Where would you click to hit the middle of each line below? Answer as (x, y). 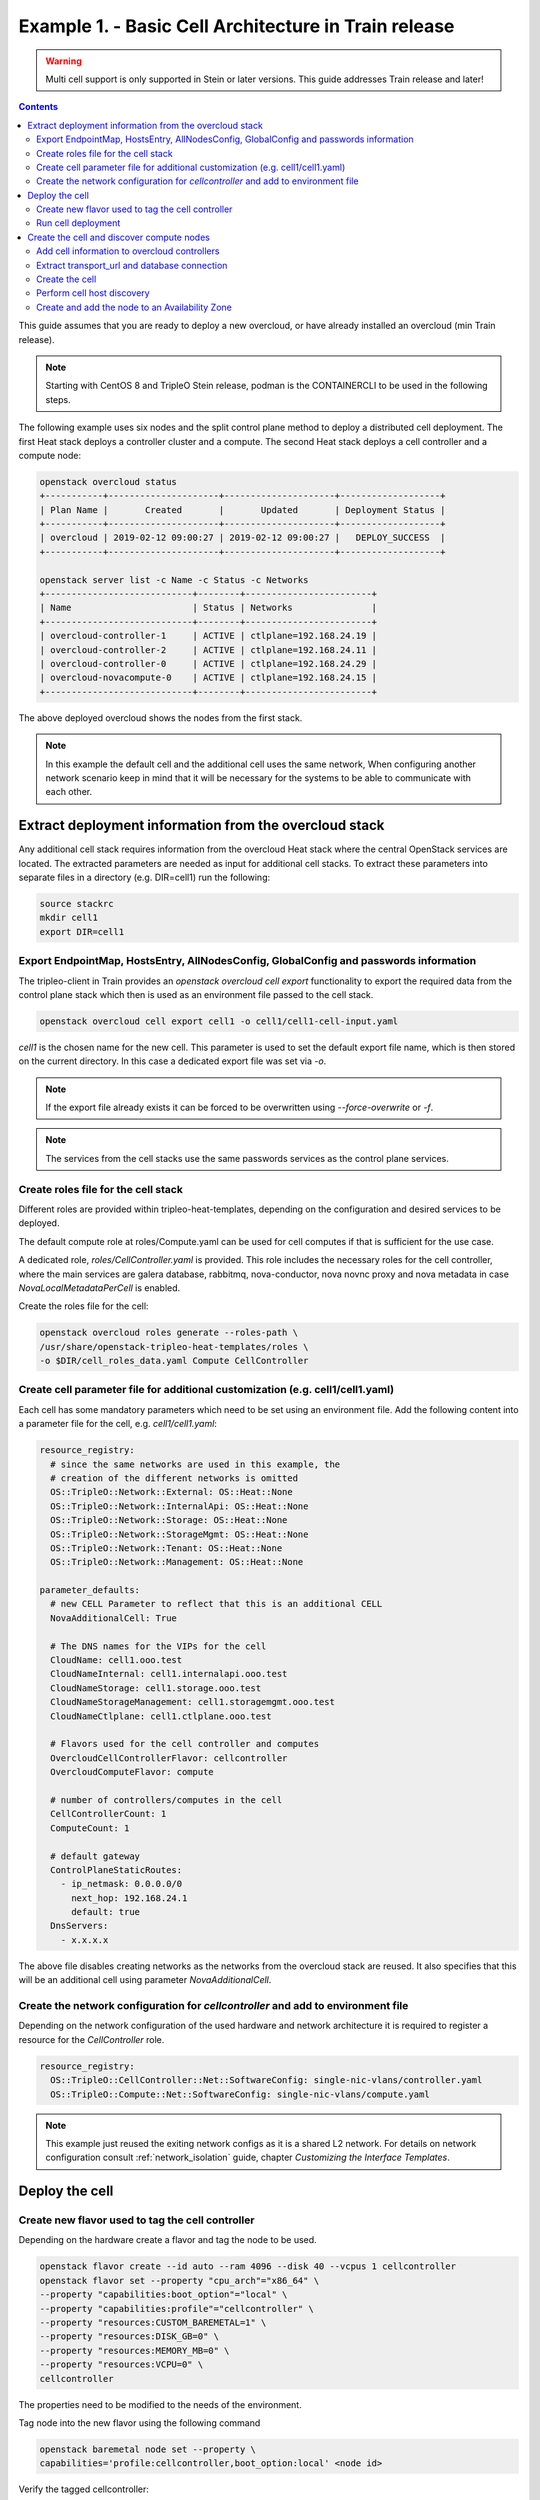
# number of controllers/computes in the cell (166, 1799)
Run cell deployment (78, 223)
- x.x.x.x (84, 1939)
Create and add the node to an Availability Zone (134, 307)
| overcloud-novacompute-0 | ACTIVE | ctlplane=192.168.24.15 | (208, 678)
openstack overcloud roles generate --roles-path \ (169, 1333)
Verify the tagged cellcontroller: (84, 2489)
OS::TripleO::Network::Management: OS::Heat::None (177, 1562)
